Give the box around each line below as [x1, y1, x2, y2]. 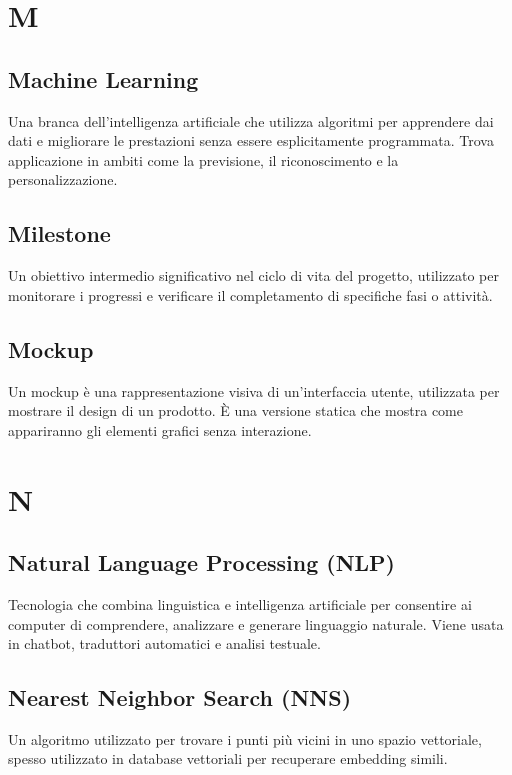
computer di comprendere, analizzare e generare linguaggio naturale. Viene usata [8, 613, 504, 634]
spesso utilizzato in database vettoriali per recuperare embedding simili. [8, 748, 448, 769]
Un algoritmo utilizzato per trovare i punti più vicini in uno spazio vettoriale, [8, 728, 482, 749]
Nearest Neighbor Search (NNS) [8, 682, 352, 713]
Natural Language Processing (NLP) [8, 547, 396, 578]
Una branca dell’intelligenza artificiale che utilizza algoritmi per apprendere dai [8, 110, 494, 131]
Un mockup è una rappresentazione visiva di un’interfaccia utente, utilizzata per [8, 380, 500, 401]
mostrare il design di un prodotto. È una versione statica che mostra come [8, 400, 463, 421]
